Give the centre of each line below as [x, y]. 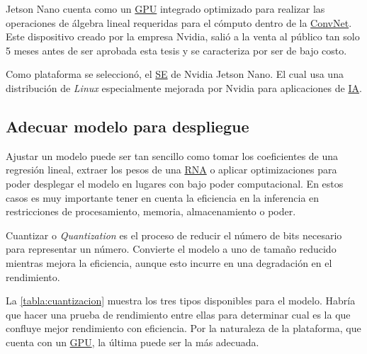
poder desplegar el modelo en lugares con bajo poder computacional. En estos [175, 183]
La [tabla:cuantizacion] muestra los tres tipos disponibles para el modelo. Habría [181, 301]
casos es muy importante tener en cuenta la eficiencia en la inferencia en [163, 197]
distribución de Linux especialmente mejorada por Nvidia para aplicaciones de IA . [184, 87]
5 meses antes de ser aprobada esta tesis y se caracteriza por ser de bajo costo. [176, 50]
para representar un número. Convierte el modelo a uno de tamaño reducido [171, 249]
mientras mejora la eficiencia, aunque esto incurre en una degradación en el [169, 262]
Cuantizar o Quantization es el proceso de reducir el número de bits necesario [174, 235]
